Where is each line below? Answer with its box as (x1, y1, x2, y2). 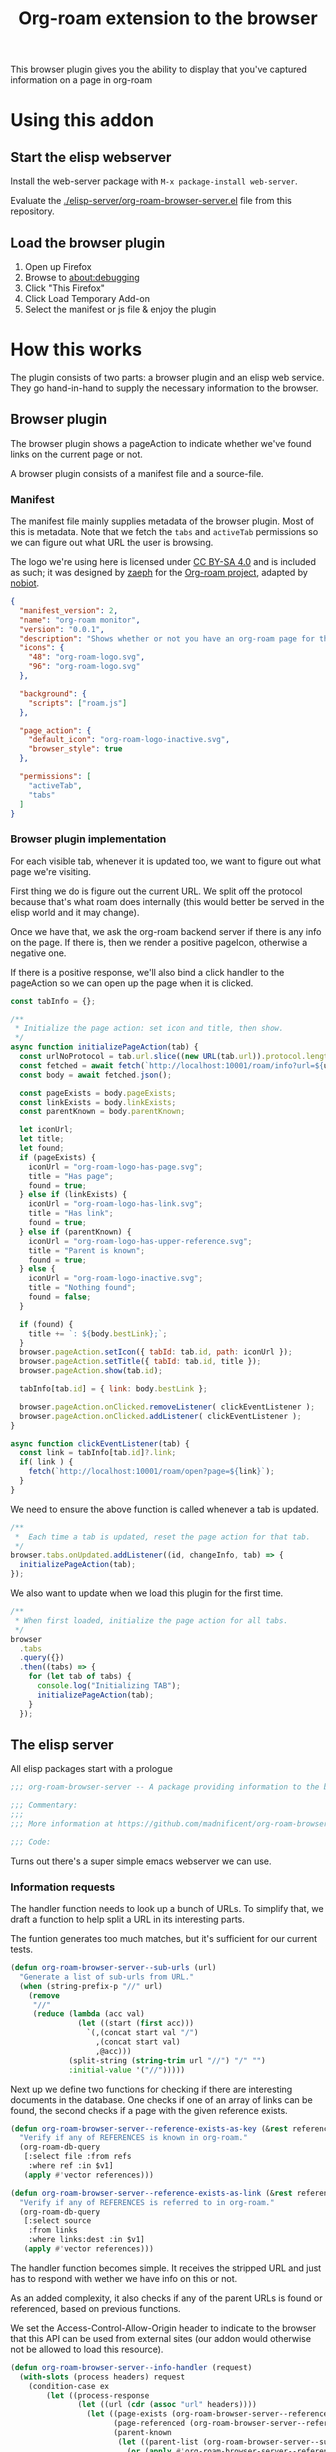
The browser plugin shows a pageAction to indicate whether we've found (10, 437, 312, 449)
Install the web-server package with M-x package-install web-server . (10, 175, 298, 187)
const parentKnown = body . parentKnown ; (19, 1107, 186, 1117)
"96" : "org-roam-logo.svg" (28, 662, 141, 672)
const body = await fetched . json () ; (19, 1070, 172, 1080)
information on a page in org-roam (10, 74, 153, 86)
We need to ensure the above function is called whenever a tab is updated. (10, 1503, 320, 1515)
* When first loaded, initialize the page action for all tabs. (14, 1615, 288, 1626)
